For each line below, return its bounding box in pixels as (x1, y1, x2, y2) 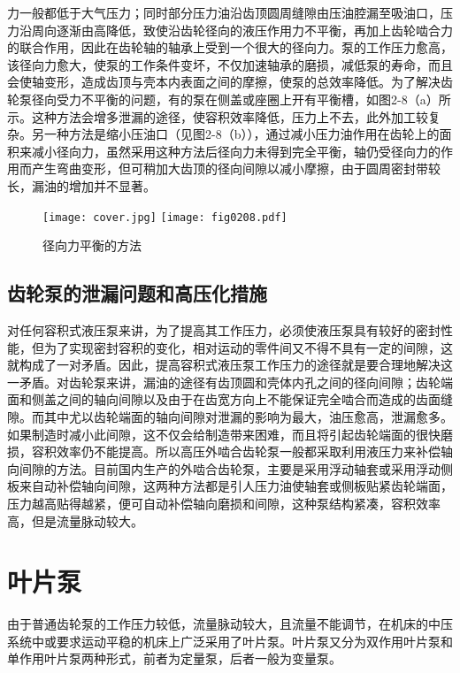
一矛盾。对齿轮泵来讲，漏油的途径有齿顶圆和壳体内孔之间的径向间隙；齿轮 (7, 372, 441, 391)
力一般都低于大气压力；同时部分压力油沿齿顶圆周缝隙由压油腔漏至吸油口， (7, 4, 441, 21)
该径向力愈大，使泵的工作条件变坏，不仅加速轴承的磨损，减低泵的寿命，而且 (7, 55, 453, 73)
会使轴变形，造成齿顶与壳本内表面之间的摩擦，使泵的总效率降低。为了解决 (7, 73, 441, 91)
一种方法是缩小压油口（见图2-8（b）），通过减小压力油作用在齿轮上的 (43, 125, 440, 143)
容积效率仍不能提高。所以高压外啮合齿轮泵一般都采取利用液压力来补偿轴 (31, 442, 453, 461)
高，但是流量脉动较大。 (7, 511, 143, 530)
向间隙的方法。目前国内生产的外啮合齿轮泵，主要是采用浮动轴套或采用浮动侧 (7, 459, 453, 478)
